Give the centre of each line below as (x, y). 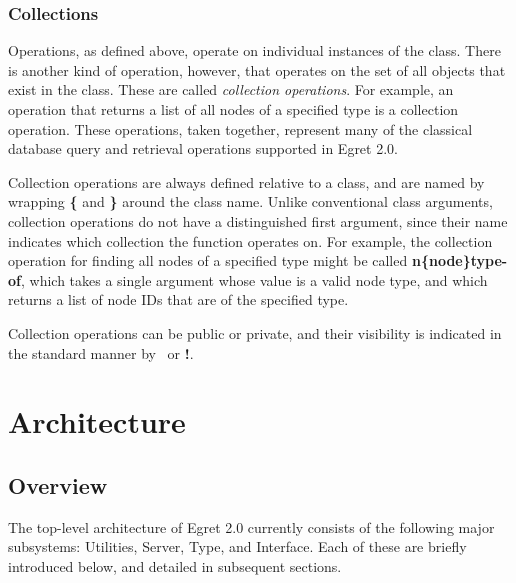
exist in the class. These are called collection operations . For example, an (231, 89)
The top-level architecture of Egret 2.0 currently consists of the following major (251, 526)
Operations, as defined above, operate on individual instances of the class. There (254, 50)
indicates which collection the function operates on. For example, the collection (250, 240)
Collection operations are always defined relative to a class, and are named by (246, 181)
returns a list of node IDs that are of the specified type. (178, 299)
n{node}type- (459, 260)
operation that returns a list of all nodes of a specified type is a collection (233, 109)
